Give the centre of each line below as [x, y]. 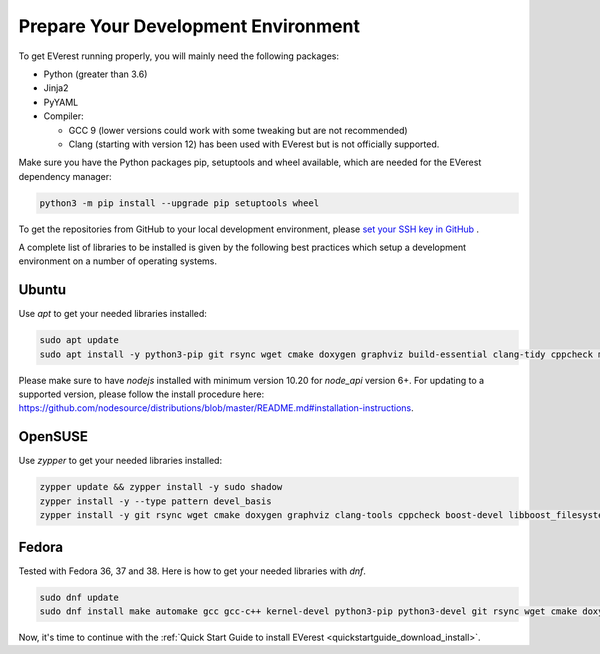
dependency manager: [65, 176]
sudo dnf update [79, 597]
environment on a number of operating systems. [118, 261]
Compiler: [63, 116]
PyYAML [61, 102]
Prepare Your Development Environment [189, 26]
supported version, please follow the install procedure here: [141, 394]
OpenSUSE [53, 436]
